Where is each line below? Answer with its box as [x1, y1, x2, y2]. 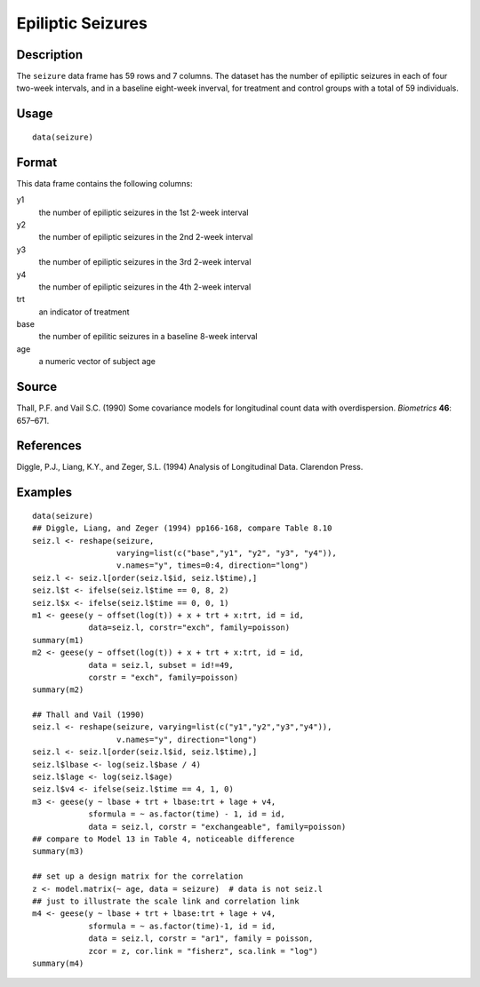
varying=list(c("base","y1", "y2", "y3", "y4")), [116, 548, 337, 559]
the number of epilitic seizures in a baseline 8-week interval [38, 331, 258, 342]
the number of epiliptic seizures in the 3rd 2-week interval [38, 257, 252, 267]
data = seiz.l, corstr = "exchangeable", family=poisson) [88, 822, 347, 832]
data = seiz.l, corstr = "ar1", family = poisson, [88, 934, 314, 943]
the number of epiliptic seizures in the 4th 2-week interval [38, 281, 252, 292]
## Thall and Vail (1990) [32, 710, 146, 720]
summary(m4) [32, 958, 84, 968]
